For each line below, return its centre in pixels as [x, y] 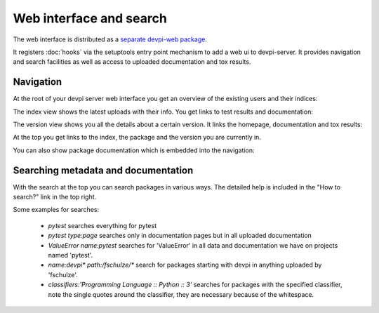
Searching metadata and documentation [103, 170]
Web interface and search [90, 18]
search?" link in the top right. [55, 197]
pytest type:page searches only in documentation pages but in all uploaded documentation [180, 236]
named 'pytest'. [71, 255]
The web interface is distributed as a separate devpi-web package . [110, 39]
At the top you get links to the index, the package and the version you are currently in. [137, 138]
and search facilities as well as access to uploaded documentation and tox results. [132, 62]
